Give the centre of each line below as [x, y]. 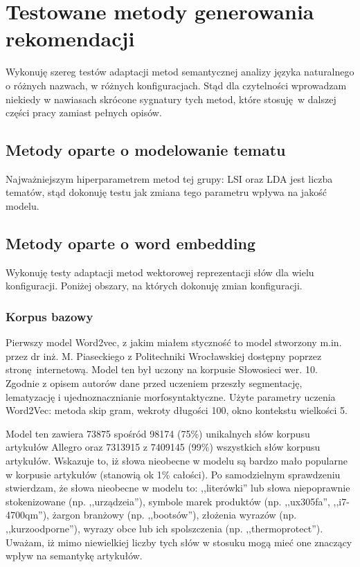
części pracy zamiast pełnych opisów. [84, 112]
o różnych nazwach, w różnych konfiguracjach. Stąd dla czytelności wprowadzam [176, 85]
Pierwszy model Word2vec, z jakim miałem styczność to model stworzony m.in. [174, 342]
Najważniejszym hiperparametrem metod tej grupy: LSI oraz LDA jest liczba [169, 178]
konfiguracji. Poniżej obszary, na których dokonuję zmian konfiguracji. [154, 286]
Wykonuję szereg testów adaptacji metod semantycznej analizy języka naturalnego [180, 72]
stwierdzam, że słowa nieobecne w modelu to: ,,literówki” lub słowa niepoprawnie [178, 488]
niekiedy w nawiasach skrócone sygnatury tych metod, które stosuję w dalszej [171, 99]
